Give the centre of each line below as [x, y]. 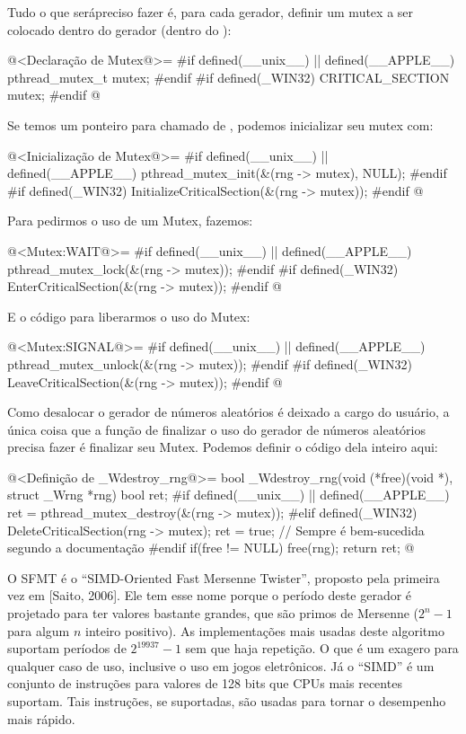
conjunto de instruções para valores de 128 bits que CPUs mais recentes [205, 683]
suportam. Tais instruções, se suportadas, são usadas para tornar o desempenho [227, 701]
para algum [39, 630]
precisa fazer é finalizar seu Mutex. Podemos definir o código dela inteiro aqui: [223, 447]
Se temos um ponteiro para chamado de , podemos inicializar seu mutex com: [220, 124]
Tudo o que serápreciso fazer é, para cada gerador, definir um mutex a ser [211, 12]
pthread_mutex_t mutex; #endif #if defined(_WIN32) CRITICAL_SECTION [229, 77]
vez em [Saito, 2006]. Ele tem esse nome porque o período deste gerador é [210, 595]
